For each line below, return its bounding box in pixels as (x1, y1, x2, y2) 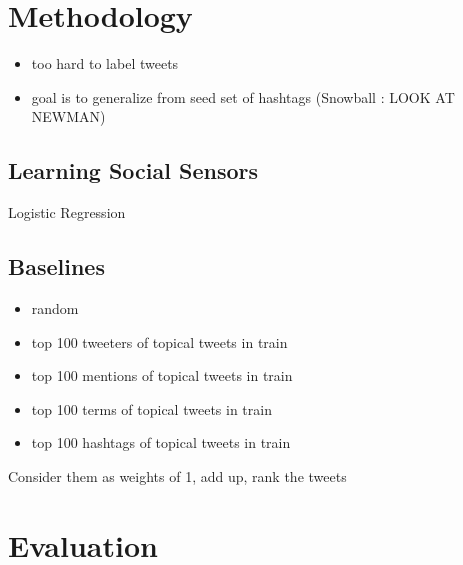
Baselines (8, 251, 105, 282)
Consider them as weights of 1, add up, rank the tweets (8, 465, 347, 486)
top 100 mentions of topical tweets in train (31, 365, 293, 386)
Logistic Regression (8, 202, 126, 223)
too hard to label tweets (31, 53, 179, 74)
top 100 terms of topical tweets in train (31, 398, 272, 419)
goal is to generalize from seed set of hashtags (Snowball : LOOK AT (31, 86, 455, 107)
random (31, 297, 79, 318)
